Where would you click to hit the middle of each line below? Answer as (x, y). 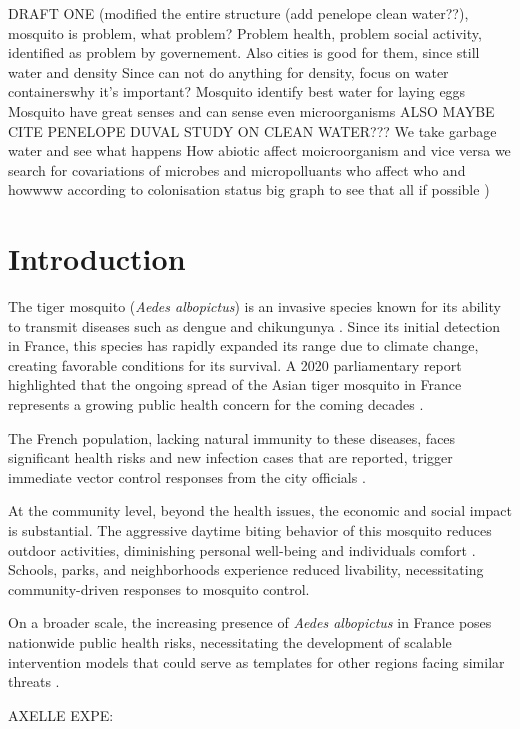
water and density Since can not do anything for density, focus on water (228, 71)
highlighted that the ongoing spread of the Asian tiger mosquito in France (235, 384)
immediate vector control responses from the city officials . (187, 476)
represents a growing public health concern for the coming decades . (216, 404)
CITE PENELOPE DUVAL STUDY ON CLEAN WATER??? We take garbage (252, 130)
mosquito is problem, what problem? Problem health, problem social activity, (245, 32)
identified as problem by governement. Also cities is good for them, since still (244, 52)
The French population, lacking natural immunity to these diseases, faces (232, 437)
